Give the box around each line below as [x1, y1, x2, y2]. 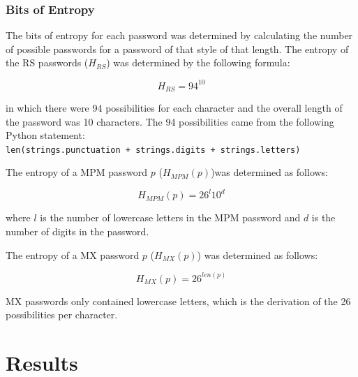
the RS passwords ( [6, 55, 89, 70]
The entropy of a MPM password [6, 165, 148, 179]
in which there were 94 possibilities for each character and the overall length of [6, 100, 343, 114]
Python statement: [6, 128, 85, 142]
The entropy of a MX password [6, 247, 140, 262]
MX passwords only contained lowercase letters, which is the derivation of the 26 [6, 293, 351, 308]
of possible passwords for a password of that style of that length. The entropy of [6, 41, 349, 56]
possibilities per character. [6, 307, 118, 322]
